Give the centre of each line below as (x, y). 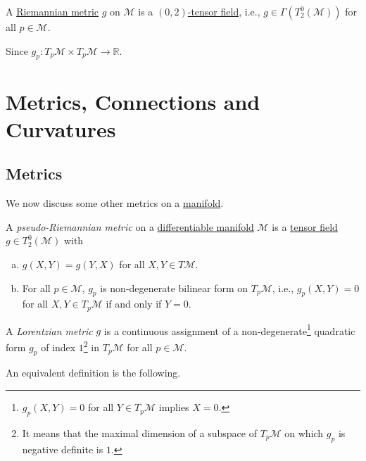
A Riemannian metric (52, 11)
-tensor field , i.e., (224, 11)
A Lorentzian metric (49, 330)
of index (58, 347)
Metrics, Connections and (133, 101)
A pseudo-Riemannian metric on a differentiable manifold (130, 226)
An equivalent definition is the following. (93, 373)
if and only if (134, 304)
